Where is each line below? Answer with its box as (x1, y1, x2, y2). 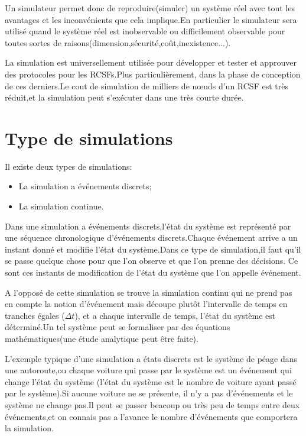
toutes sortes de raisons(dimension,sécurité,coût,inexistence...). (5, 36, 231, 49)
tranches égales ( (5, 309, 65, 321)
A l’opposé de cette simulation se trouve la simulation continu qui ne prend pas (5, 286, 292, 298)
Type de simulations (5, 125, 173, 150)
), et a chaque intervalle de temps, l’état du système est (74, 309, 276, 321)
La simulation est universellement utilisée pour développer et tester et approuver (5, 56, 297, 69)
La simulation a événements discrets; (18, 180, 152, 192)
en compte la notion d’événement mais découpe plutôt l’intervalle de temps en (5, 298, 288, 310)
